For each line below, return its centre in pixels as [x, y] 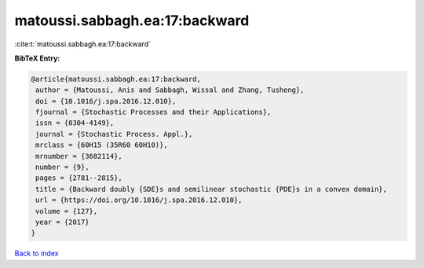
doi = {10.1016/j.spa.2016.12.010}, [106, 101]
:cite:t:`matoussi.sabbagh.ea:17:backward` [82, 44]
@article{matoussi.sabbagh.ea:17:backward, [116, 79]
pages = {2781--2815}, [79, 178]
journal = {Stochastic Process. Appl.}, [114, 134]
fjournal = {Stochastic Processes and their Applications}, [154, 112]
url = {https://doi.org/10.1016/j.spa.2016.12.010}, [139, 200]
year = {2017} [62, 222]
